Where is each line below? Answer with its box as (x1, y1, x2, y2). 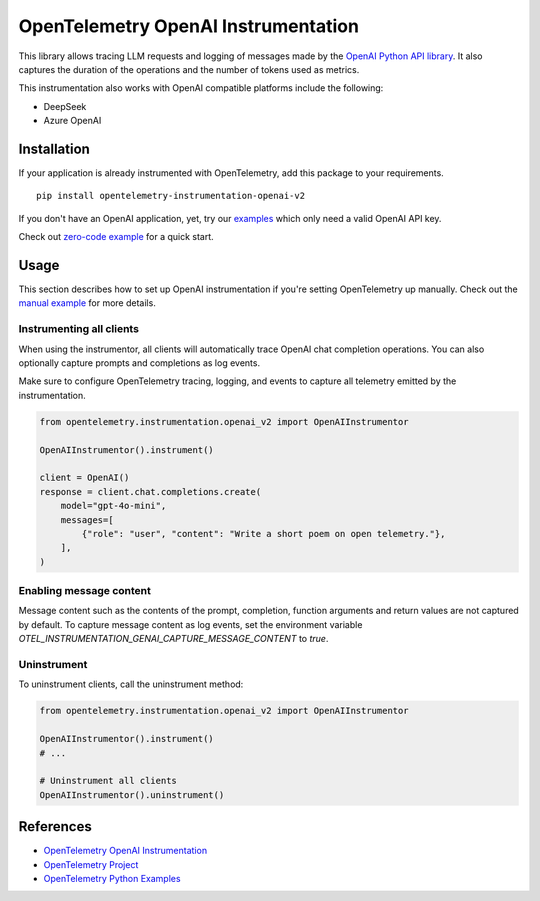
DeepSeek (43, 100, 87, 112)
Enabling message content (18, 584, 152, 598)
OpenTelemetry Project (43, 858, 139, 870)
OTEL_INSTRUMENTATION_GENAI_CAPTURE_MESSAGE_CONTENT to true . (18, 633, 329, 645)
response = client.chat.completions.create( (39, 486, 262, 497)
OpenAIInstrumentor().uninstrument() (39, 789, 225, 800)
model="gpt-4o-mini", (60, 500, 167, 512)
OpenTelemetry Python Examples (43, 872, 181, 884)
